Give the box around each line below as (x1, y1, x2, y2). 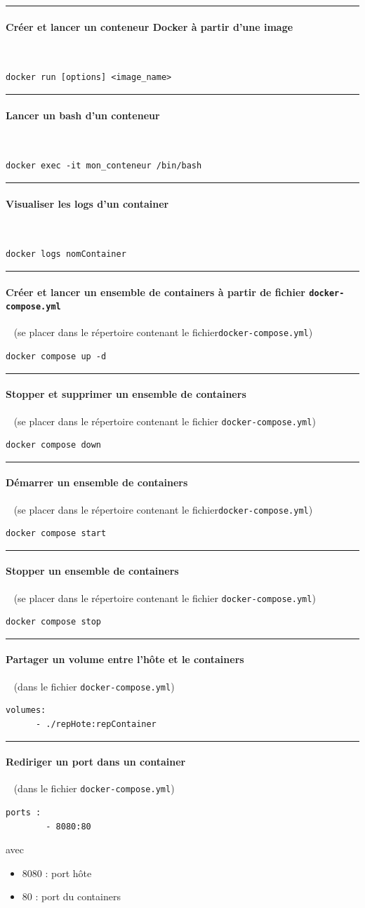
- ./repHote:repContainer (35, 719, 157, 729)
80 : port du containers (22, 889, 121, 904)
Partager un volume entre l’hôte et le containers (6, 652, 244, 667)
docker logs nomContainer (6, 249, 126, 260)
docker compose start (6, 528, 107, 539)
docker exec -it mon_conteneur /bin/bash (6, 161, 202, 171)
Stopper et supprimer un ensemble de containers (6, 387, 246, 401)
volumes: (6, 705, 46, 716)
